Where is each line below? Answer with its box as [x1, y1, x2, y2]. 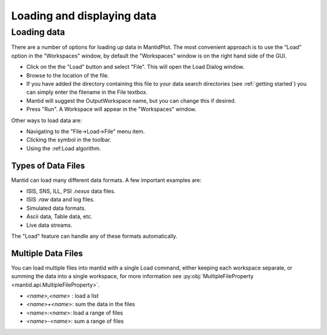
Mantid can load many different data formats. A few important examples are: [11, 176, 202, 184]
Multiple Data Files [11, 248, 83, 258]
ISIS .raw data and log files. [26, 196, 95, 203]
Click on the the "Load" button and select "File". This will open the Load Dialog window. [26, 63, 245, 71]
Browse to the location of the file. [26, 71, 110, 79]
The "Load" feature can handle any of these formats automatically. [11, 232, 178, 239]
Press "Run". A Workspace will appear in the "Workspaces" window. [26, 106, 197, 113]
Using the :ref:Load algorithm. [26, 145, 101, 152]
